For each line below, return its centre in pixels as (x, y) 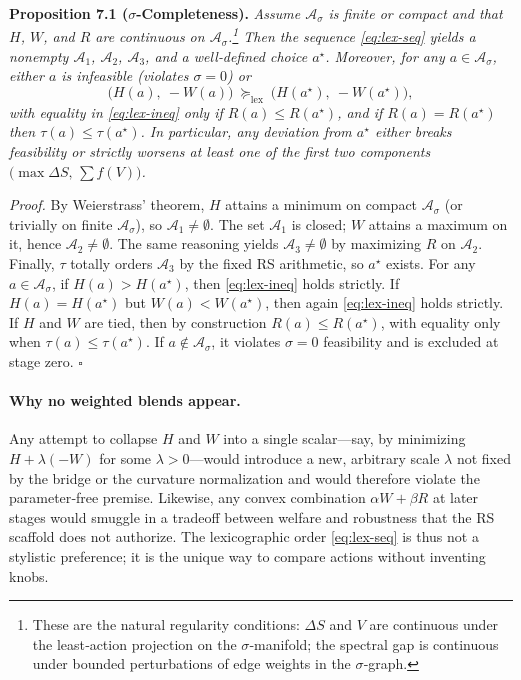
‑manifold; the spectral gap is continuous (374, 643)
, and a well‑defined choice (226, 55)
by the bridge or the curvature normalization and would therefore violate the (244, 477)
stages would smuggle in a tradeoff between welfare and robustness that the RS (252, 516)
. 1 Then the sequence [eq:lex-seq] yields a (352, 35)
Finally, (32, 262)
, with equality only (440, 321)
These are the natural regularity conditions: (166, 624)
